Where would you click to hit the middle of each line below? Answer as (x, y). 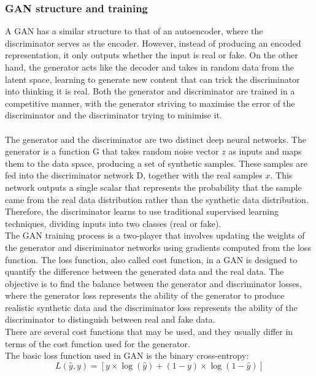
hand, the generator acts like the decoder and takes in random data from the (149, 67)
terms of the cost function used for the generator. (98, 343)
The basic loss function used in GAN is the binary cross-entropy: (127, 355)
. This (281, 175)
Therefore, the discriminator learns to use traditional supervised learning (142, 211)
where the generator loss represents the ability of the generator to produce (145, 295)
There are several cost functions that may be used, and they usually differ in (149, 332)
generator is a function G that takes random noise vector (112, 151)
